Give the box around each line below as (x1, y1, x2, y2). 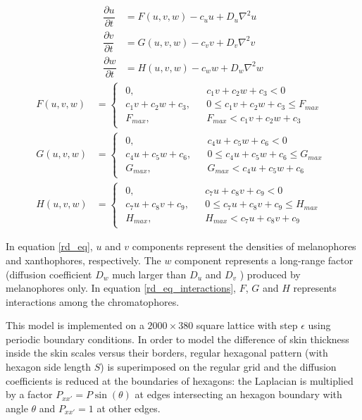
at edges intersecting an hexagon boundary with (135, 387, 342, 402)
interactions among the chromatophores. (6, 294, 180, 309)
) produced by (239, 266, 301, 281)
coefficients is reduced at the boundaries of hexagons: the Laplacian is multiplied (6, 373, 354, 388)
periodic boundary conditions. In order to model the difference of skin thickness (6, 331, 349, 346)
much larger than (112, 266, 187, 281)
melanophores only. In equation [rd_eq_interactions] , (6, 280, 236, 295)
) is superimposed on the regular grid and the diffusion (100, 359, 337, 374)
